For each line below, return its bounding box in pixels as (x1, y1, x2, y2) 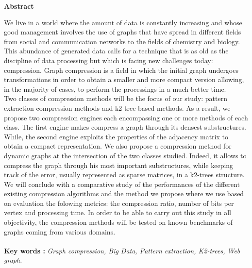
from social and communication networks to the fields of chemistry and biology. (4, 36, 240, 46)
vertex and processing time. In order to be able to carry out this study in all (4, 207, 231, 218)
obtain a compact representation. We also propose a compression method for (4, 141, 232, 151)
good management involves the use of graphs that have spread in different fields (4, 27, 241, 37)
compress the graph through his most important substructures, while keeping (4, 160, 234, 170)
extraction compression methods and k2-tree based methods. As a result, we (4, 102, 231, 113)
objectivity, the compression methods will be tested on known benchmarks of (4, 217, 233, 227)
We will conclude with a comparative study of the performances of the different (4, 179, 240, 189)
